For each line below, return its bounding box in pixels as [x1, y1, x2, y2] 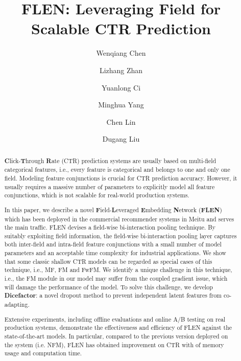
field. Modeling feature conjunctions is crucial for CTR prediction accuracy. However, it [4, 173, 237, 182]
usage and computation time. [4, 349, 82, 357]
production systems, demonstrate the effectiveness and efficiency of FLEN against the [4, 323, 232, 332]
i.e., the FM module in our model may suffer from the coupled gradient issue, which [4, 274, 228, 283]
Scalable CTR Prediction [31, 18, 211, 39]
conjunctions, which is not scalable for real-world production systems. [4, 191, 189, 199]
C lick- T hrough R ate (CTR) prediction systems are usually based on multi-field [4, 156, 216, 165]
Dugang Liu [102, 133, 140, 144]
